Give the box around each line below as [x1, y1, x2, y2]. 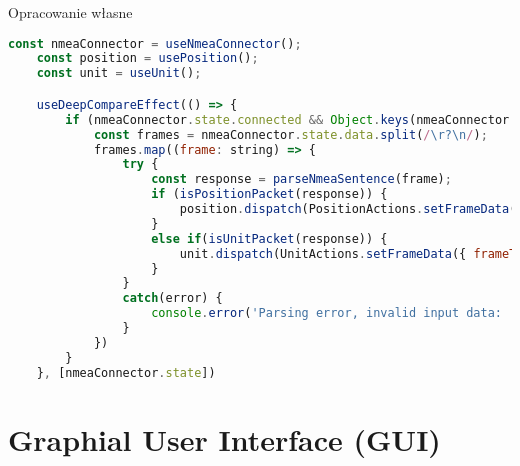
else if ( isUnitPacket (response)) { [151, 231, 388, 246]
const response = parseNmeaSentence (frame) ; [151, 172, 452, 187]
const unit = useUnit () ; [36, 66, 202, 81]
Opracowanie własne [8, 2, 133, 22]
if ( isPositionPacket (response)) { [151, 187, 388, 202]
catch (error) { [122, 291, 223, 306]
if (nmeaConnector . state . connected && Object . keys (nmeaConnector [65, 112, 510, 127]
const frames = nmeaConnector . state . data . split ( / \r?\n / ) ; [93, 127, 488, 142]
